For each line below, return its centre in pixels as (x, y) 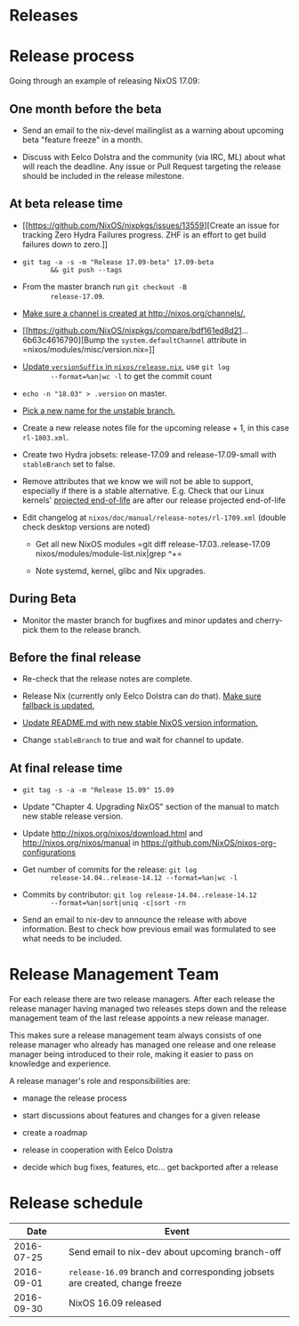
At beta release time (66, 204)
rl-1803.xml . (45, 437)
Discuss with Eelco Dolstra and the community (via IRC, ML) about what (154, 157)
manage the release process (74, 1098)
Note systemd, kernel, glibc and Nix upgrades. (121, 570)
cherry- (269, 620)
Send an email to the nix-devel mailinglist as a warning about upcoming (153, 130)
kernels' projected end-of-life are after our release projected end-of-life (154, 500)
